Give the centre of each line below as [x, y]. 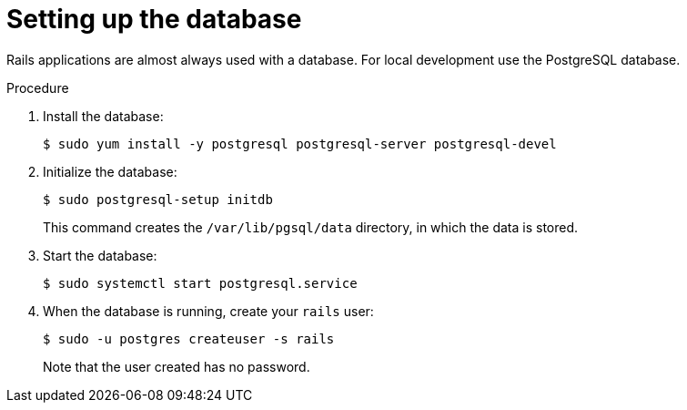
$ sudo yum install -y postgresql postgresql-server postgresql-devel [300, 143]
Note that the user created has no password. [177, 366]
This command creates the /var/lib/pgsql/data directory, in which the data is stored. [311, 227]
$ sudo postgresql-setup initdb [158, 199]
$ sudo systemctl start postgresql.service [200, 283]
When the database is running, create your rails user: [208, 311]
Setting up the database [154, 19]
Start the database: [100, 255]
